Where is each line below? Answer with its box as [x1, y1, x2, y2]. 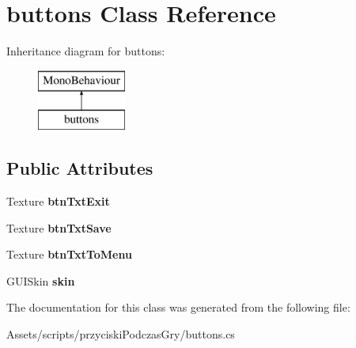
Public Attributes [6, 156, 153, 180]
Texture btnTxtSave [6, 219, 112, 236]
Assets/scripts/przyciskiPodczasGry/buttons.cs [6, 326, 235, 342]
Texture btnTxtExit [6, 193, 110, 210]
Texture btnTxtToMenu [6, 246, 132, 263]
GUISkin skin [6, 272, 75, 289]
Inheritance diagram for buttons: [6, 43, 165, 59]
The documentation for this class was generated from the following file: [6, 299, 350, 316]
